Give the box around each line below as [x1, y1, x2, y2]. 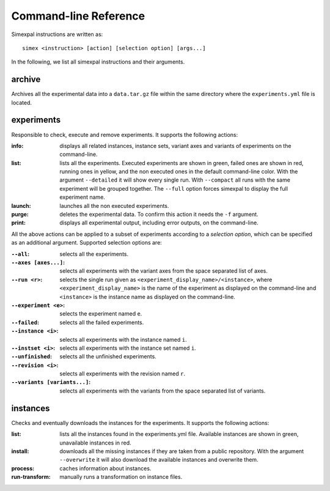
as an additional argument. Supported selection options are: [11, 239, 162, 246]
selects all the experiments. [59, 250, 128, 257]
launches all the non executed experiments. [59, 202, 169, 209]
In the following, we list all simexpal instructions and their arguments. [11, 58, 185, 65]
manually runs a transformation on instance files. [59, 473, 183, 481]
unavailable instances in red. [59, 439, 131, 446]
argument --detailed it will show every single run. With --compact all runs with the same [59, 176, 290, 183]
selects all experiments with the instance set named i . [59, 344, 197, 352]
